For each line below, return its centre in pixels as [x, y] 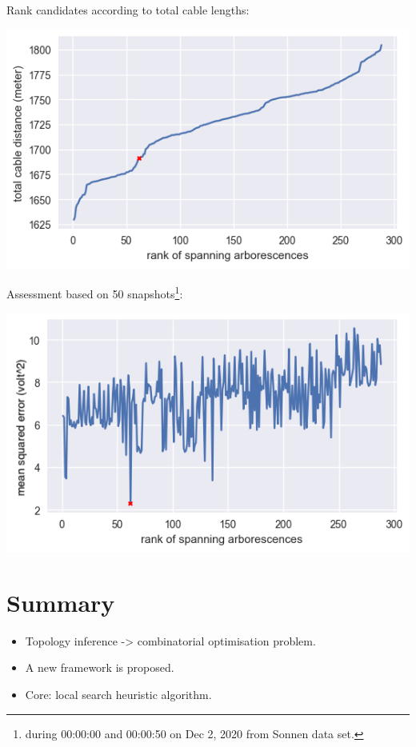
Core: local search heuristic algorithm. [118, 695]
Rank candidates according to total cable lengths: [128, 10]
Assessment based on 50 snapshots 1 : [95, 292]
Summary [61, 602]
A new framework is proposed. [100, 667]
